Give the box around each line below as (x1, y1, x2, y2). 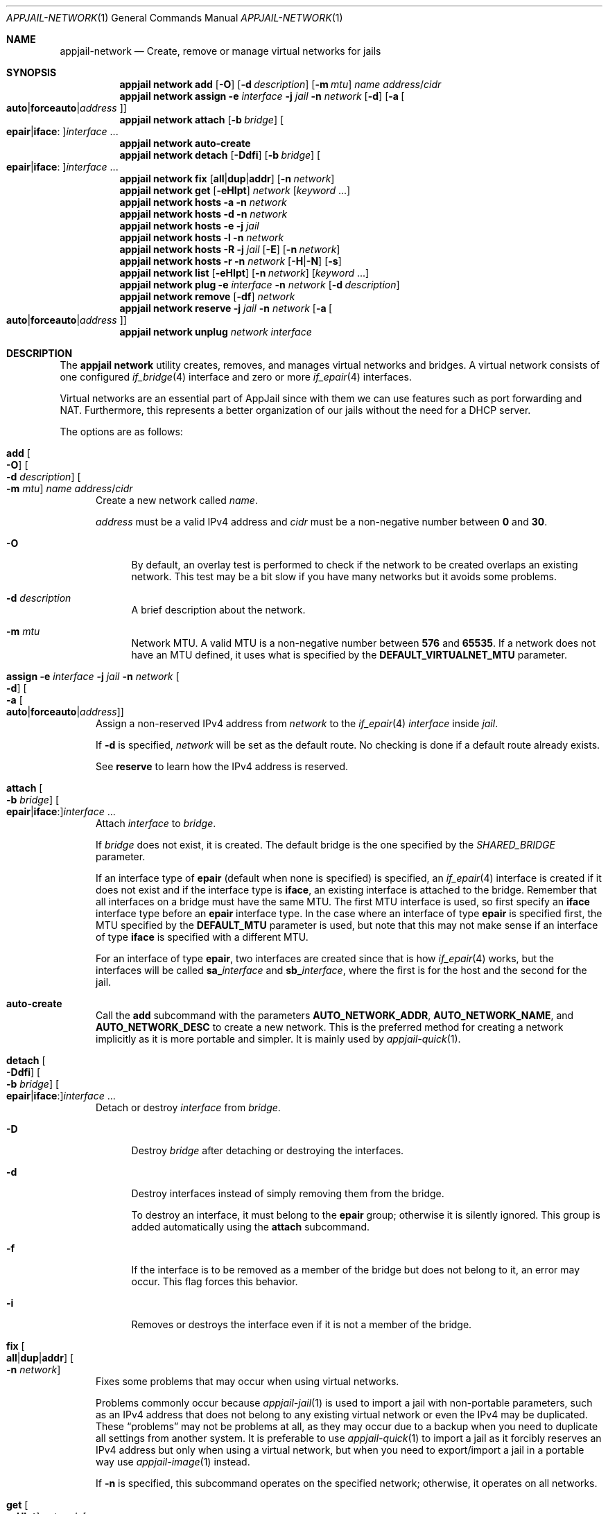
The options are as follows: (60, 426, 183, 437)
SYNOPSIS (6, 67, 57, 78)
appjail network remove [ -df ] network (119, 290, 295, 302)
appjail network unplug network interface (119, 326, 312, 338)
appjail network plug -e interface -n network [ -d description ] (119, 279, 400, 290)
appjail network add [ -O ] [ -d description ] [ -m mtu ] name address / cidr (119, 78, 442, 90)
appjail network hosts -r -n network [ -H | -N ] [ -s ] (119, 255, 342, 267)
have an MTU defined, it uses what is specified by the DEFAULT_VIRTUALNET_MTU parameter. (131, 649, 567, 661)
